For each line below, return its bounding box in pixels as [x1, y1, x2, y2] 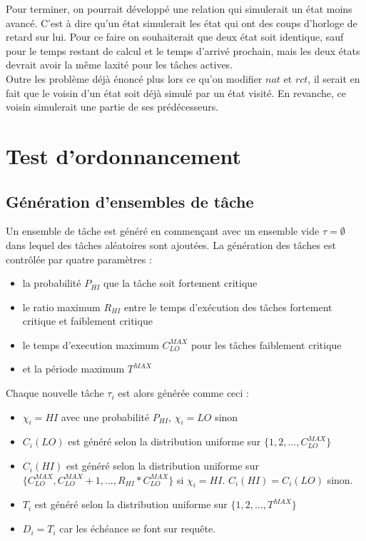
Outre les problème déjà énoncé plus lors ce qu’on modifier [6, 71, 263, 86]
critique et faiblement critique [22, 313, 153, 328]
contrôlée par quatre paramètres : [6, 251, 152, 266]
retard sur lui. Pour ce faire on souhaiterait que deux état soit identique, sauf [6, 29, 344, 44]
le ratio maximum [22, 299, 101, 314]
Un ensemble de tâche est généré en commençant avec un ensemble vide [6, 223, 320, 238]
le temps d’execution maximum [22, 337, 159, 352]
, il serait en [307, 71, 360, 86]
